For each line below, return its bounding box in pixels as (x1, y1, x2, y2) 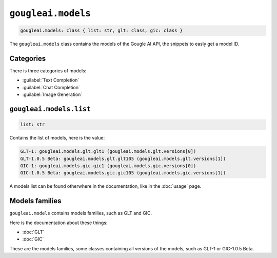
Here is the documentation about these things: (9, 220, 108, 226)
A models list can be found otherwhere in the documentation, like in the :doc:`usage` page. (9, 183, 202, 189)
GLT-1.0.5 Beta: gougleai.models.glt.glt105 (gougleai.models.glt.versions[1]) (20, 155, 226, 162)
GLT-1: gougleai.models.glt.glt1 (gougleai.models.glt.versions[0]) (20, 149, 196, 154)
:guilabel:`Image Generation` (22, 91, 83, 97)
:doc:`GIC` (22, 236, 44, 242)
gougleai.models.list (9, 105, 91, 113)
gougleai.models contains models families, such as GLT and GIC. (9, 210, 152, 216)
